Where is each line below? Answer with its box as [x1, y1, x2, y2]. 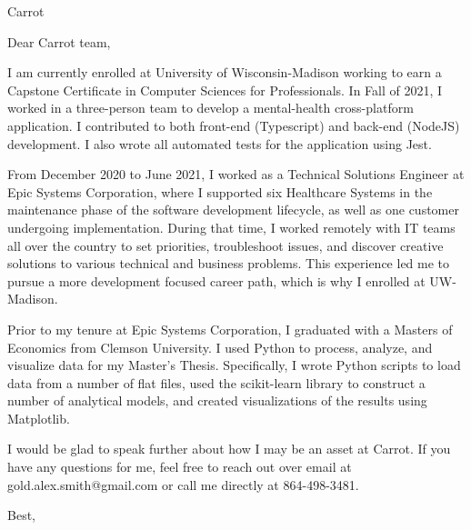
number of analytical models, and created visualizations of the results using [7, 391, 427, 410]
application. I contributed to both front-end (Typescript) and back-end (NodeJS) [7, 115, 460, 135]
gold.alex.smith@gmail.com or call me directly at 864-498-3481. [7, 475, 359, 494]
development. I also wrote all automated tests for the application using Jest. [7, 134, 432, 153]
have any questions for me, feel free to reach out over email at [7, 457, 352, 476]
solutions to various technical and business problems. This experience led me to [7, 254, 450, 273]
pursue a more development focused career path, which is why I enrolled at [7, 271, 426, 290]
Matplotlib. [7, 408, 70, 427]
